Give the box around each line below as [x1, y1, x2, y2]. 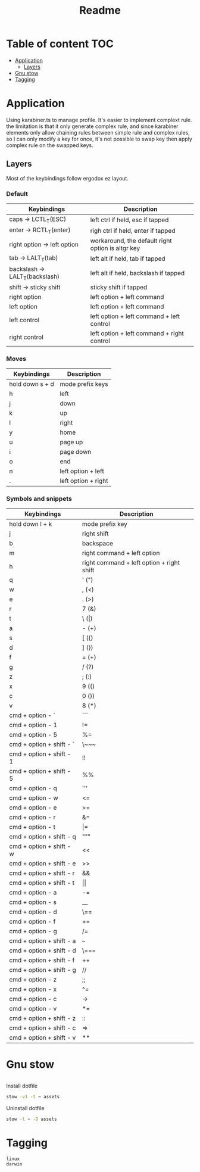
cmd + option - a [9, 889, 57, 897]
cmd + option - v [9, 1005, 57, 1013]
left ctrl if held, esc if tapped [90, 216, 169, 224]
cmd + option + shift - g [9, 966, 76, 974]
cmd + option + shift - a [9, 937, 76, 945]
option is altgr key [90, 244, 140, 253]
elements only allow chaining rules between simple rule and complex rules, [6, 129, 190, 136]
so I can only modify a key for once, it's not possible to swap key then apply [6, 135, 192, 142]
